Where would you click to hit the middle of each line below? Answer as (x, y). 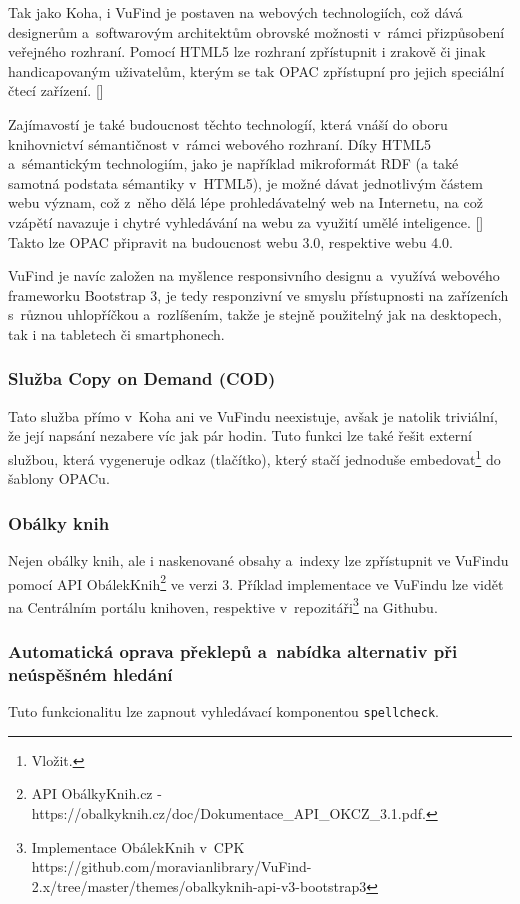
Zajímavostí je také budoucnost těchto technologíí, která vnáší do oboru (228, 123)
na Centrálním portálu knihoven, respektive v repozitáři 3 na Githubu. (223, 605)
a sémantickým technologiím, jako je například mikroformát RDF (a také (233, 163)
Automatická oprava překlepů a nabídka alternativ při (233, 650)
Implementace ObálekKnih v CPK (138, 846)
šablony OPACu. (59, 478)
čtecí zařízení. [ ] (56, 90)
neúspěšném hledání (90, 673)
